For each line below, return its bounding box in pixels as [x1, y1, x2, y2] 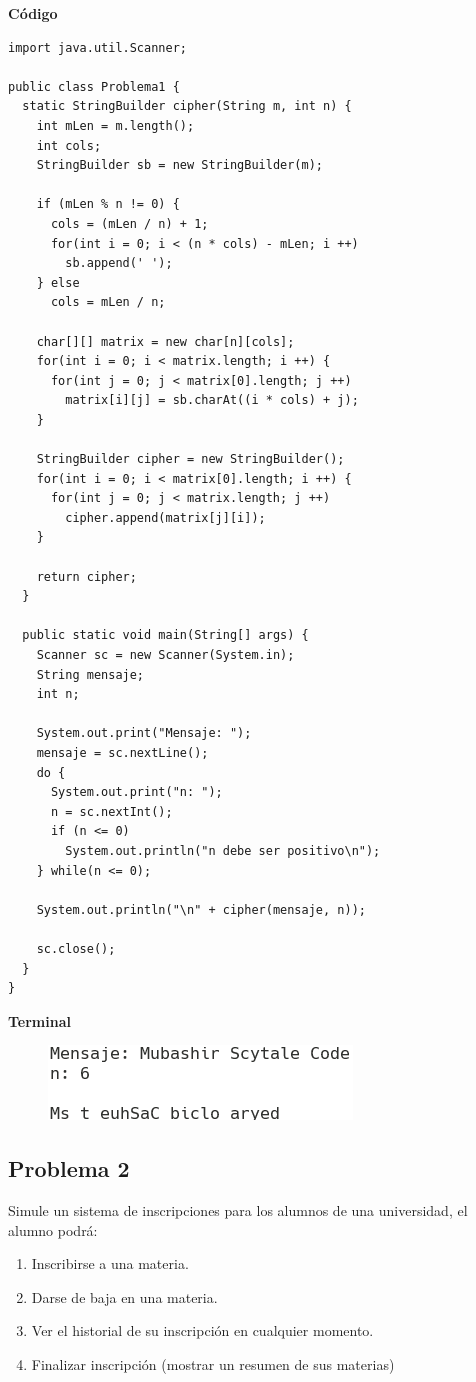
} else [36, 275, 80, 290]
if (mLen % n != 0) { [36, 197, 180, 212]
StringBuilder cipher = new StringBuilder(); [36, 452, 345, 467]
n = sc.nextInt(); [50, 804, 173, 819]
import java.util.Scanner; [8, 40, 187, 55]
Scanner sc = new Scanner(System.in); [36, 648, 295, 662]
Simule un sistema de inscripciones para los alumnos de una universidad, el [8, 1200, 468, 1221]
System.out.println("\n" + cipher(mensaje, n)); [36, 902, 366, 917]
